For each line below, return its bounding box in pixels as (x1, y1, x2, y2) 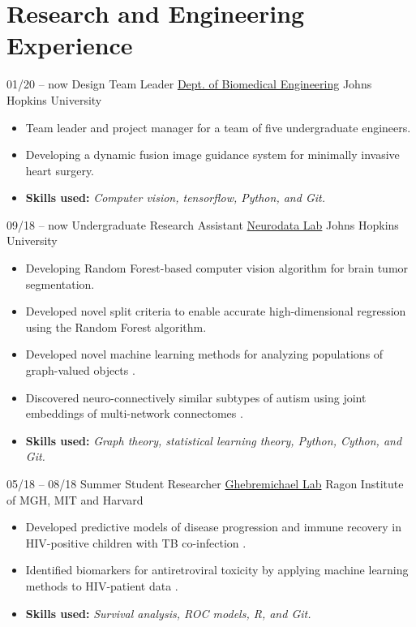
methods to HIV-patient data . (25, 577, 178, 594)
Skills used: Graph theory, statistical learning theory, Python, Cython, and (25, 432, 402, 449)
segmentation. (25, 275, 95, 292)
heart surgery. (25, 161, 95, 178)
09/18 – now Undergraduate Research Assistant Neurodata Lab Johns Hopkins (6, 216, 399, 233)
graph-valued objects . (25, 362, 135, 379)
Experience (6, 28, 133, 62)
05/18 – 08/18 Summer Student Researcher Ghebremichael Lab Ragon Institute (6, 475, 404, 492)
